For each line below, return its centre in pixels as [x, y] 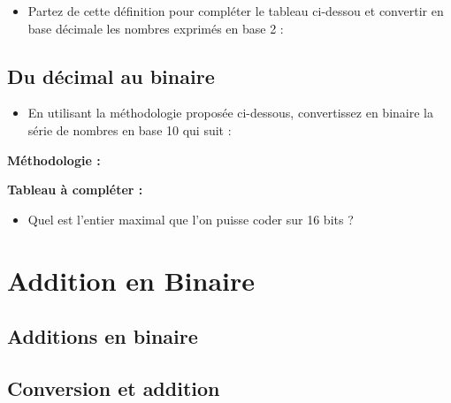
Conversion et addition [114, 388]
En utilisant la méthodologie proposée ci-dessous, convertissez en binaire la [230, 113]
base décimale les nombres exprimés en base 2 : [156, 28]
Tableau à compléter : [75, 190]
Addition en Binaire [131, 280]
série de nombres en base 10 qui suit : [130, 129]
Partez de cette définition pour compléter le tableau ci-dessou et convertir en [236, 11]
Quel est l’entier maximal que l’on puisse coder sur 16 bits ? [191, 219]
